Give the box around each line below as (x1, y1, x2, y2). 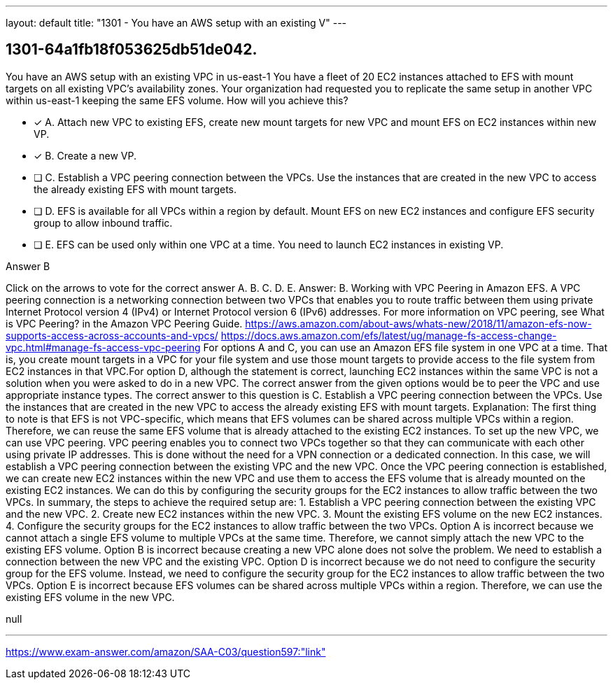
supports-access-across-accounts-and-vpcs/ (6, 329, 218, 341)
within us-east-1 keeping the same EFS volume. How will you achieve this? (6, 94, 348, 106)
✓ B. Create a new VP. (34, 149, 136, 162)
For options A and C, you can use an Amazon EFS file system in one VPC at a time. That (203, 341, 607, 353)
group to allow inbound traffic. (34, 216, 173, 229)
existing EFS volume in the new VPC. (6, 591, 175, 603)
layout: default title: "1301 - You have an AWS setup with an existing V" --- (6, 17, 347, 29)
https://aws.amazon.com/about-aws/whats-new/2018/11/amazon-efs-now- (245, 317, 592, 330)
